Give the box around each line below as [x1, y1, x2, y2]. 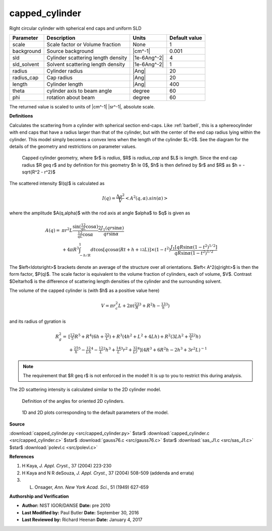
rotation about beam [46, 94, 95, 101]
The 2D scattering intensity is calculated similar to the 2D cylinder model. [9, 386, 161, 393]
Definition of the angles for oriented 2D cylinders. [22, 398, 124, 404]
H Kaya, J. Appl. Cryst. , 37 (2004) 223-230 [22, 463, 112, 469]
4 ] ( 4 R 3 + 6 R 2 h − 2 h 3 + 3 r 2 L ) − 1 [137, 346, 208, 353]
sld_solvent [12, 61, 39, 68]
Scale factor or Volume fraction [46, 41, 121, 48]
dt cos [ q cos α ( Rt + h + [90, 247, 140, 253]
